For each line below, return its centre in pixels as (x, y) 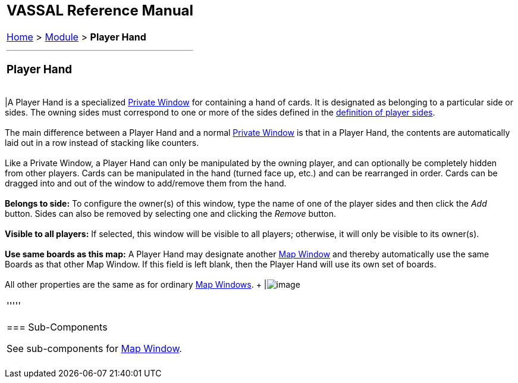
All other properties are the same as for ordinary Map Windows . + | (136, 285)
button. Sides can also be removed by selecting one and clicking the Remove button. (171, 214)
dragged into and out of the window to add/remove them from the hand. (146, 183)
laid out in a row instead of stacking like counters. (102, 143)
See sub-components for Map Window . (94, 349)
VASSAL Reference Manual (100, 10)
